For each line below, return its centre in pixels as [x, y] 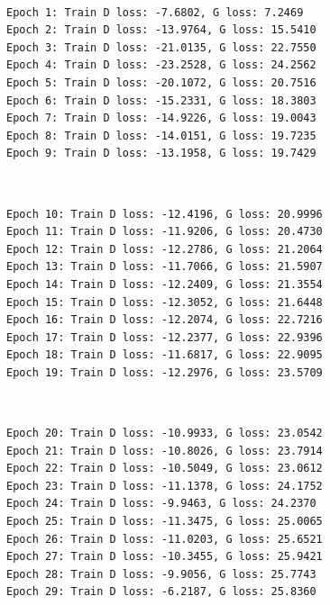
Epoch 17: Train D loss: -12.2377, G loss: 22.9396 [165, 337]
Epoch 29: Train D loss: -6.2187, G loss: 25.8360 [161, 592]
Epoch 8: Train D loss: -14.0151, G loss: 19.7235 [161, 135]
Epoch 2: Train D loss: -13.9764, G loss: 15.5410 [161, 30]
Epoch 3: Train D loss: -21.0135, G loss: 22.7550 [161, 47]
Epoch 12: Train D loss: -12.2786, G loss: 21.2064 [165, 249]
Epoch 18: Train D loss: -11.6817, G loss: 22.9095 [165, 355]
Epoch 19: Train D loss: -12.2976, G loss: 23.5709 [165, 372]
